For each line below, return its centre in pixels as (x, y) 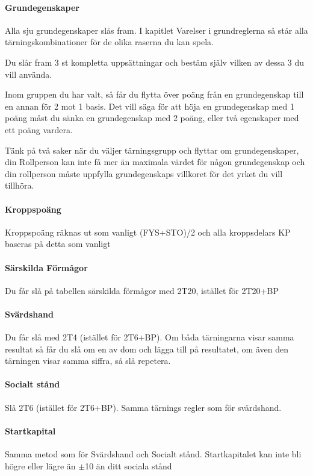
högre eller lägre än (40, 465)
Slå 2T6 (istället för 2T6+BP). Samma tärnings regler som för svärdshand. (143, 407)
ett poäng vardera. (39, 129)
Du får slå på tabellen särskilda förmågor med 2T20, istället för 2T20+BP (142, 290)
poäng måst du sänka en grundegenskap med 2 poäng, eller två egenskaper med (152, 118)
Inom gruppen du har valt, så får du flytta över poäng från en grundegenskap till (154, 94)
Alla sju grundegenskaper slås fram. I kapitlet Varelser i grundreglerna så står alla (156, 30)
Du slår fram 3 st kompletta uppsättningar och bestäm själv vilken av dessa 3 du (155, 62)
